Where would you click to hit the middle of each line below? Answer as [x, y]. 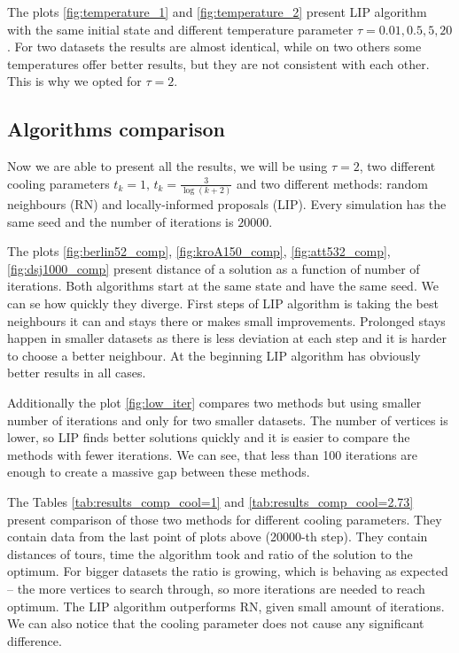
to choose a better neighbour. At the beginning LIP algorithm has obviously [214, 355]
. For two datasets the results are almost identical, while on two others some [214, 47]
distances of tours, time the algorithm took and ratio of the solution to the [210, 553]
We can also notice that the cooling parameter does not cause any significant [216, 623]
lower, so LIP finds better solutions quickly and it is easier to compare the [209, 437]
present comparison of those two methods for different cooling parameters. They [225, 519]
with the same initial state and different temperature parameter [180, 29]
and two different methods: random [333, 183]
